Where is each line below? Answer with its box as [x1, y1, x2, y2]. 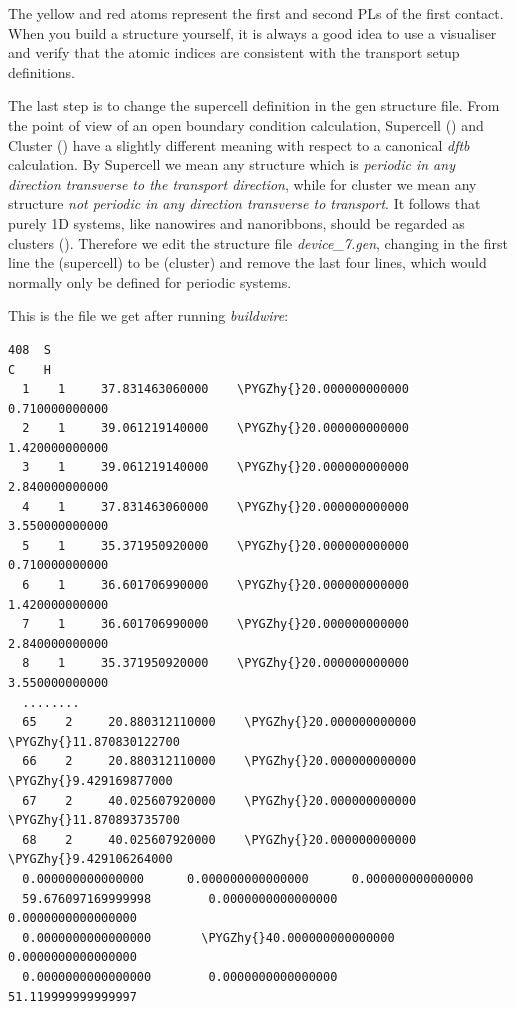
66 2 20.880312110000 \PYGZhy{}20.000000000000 [22, 754, 417, 769]
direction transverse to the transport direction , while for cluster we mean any [8, 173, 477, 194]
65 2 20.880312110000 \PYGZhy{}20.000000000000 [22, 715, 417, 730]
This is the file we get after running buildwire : [8, 305, 289, 326]
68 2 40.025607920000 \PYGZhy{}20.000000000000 [22, 832, 417, 847]
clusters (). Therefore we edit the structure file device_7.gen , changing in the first [8, 232, 509, 253]
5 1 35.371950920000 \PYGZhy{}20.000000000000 [22, 538, 409, 553]
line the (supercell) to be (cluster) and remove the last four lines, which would [8, 252, 487, 273]
